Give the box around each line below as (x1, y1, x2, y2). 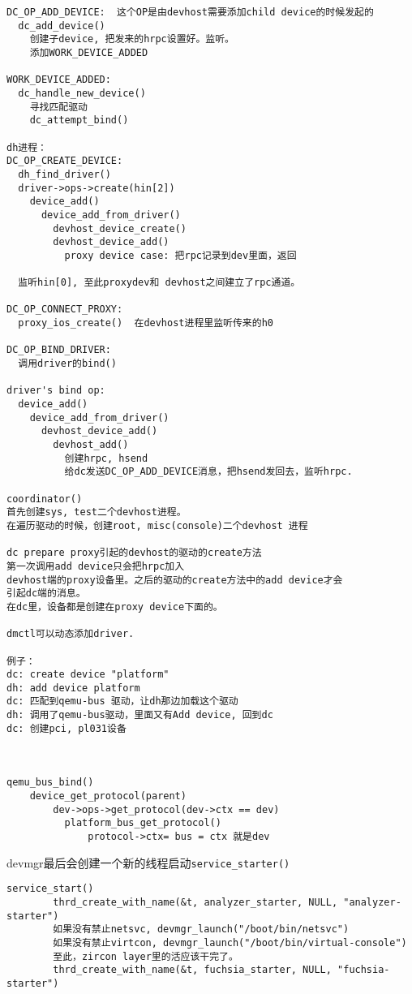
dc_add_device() (18, 19, 105, 32)
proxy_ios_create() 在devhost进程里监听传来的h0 (18, 317, 273, 329)
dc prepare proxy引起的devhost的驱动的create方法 (6, 547, 262, 559)
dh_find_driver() (18, 168, 111, 180)
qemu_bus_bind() (6, 777, 94, 789)
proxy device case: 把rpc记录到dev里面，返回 (64, 249, 297, 261)
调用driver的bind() (18, 358, 117, 370)
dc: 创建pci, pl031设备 (6, 722, 127, 734)
